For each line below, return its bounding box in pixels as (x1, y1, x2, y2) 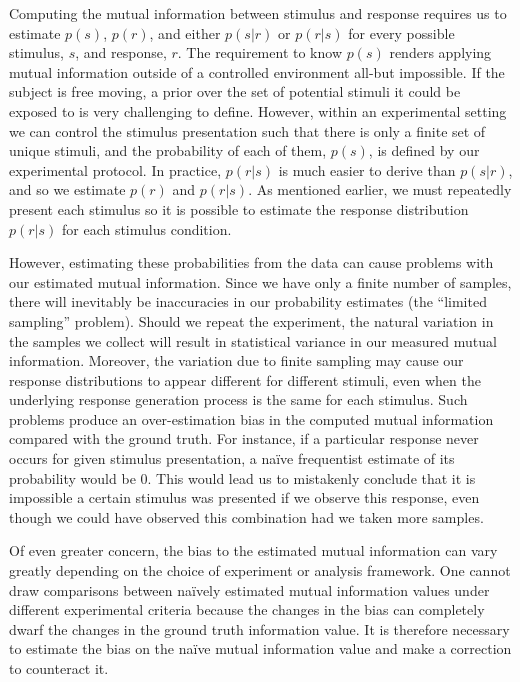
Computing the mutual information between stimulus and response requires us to (9, 3, 507, 23)
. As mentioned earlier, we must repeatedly (248, 179, 512, 200)
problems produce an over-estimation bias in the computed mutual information (9, 408, 494, 429)
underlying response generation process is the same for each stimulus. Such (9, 389, 468, 410)
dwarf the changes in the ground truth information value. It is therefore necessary (9, 618, 510, 639)
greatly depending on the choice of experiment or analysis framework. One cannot (9, 560, 511, 581)
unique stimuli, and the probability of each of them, (9, 140, 327, 161)
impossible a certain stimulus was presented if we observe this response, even (9, 487, 480, 508)
